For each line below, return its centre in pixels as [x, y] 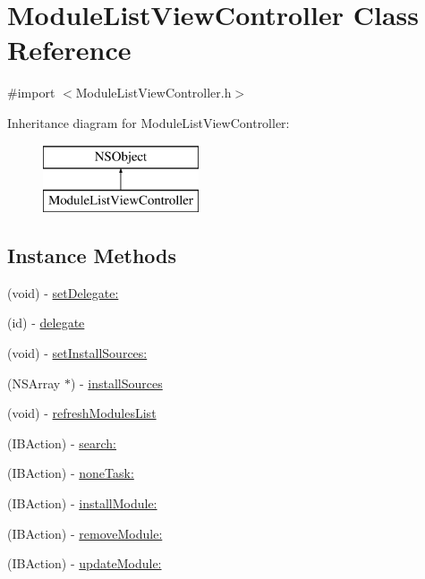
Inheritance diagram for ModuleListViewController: [149, 122]
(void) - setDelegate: [63, 292]
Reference [69, 50]
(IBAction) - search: [62, 443]
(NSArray [34, 383]
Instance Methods [92, 255]
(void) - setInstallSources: [77, 353]
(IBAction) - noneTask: [71, 473]
